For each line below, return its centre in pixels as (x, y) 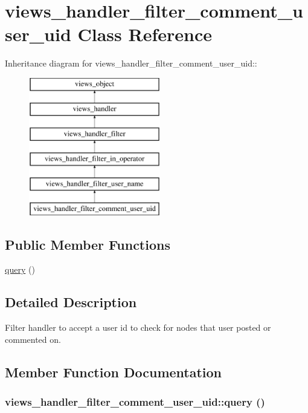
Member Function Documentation (114, 372)
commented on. (33, 339)
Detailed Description (71, 302)
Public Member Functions (88, 244)
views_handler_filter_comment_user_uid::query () (135, 402)
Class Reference (145, 34)
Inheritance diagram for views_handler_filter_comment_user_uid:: (131, 63)
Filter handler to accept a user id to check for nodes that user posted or (138, 327)
